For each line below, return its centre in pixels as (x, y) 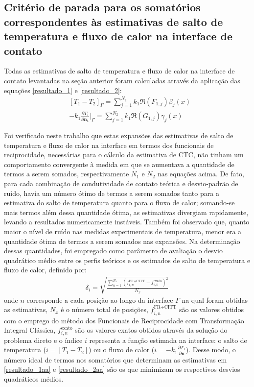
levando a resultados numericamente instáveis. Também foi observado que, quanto (127, 222)
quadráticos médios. (34, 378)
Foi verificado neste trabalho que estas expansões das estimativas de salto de (119, 135)
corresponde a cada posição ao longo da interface (100, 300)
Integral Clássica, (30, 330)
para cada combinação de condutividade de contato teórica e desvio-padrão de (121, 183)
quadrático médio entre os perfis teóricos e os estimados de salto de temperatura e (127, 260)
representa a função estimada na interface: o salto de (168, 340)
